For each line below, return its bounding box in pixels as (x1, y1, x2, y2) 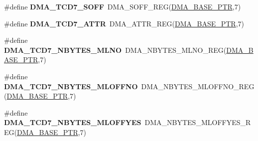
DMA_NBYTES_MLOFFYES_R (144, 117, 251, 128)
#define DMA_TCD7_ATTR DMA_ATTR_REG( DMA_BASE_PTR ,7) (4, 18, 245, 28)
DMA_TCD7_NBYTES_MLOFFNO (4, 81, 138, 91)
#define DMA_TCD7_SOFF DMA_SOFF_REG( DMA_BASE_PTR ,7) (4, 1, 241, 11)
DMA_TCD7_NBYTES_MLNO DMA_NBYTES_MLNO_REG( (4, 44, 227, 55)
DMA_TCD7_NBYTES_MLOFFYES (4, 117, 141, 128)
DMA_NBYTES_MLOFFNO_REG (141, 81, 255, 91)
